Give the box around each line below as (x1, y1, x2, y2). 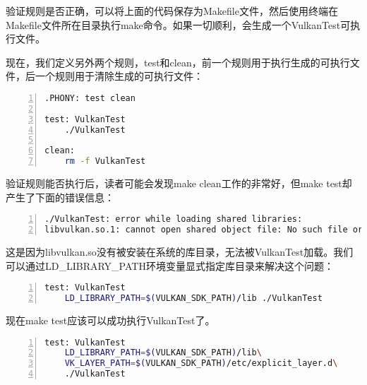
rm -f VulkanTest (64, 156, 146, 167)
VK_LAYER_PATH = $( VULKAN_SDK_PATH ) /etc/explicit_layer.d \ (64, 358, 338, 369)
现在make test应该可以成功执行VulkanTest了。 (6, 312, 215, 327)
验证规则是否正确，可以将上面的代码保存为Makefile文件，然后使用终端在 (6, 4, 338, 18)
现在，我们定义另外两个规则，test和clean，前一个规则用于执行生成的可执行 (6, 54, 350, 69)
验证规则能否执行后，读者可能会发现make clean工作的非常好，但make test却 (6, 176, 352, 191)
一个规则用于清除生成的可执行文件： (35, 69, 203, 83)
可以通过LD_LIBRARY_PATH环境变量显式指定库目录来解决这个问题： (6, 258, 334, 273)
